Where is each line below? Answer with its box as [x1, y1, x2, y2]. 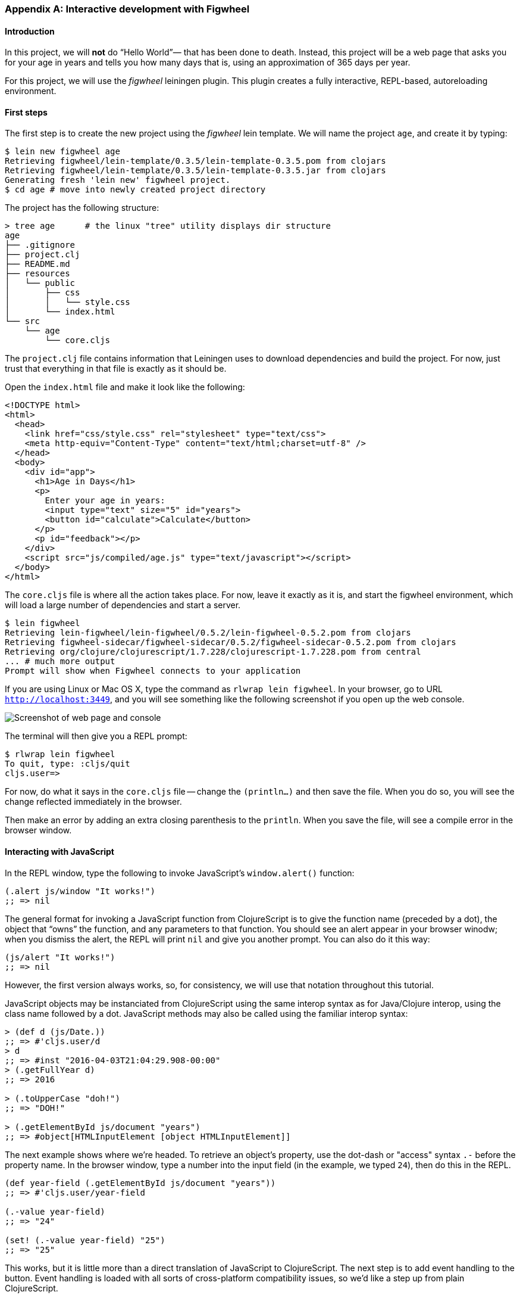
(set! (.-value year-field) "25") [5, 1235, 165, 1245]
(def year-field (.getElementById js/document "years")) [5, 1178, 276, 1188]
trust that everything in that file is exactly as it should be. [5, 363, 227, 374]
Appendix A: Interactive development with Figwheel [5, 3, 250, 15]
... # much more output [5, 656, 115, 667]
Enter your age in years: [45, 496, 165, 506]
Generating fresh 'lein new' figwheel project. [5, 175, 231, 185]
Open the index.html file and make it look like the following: [5, 382, 245, 393]
